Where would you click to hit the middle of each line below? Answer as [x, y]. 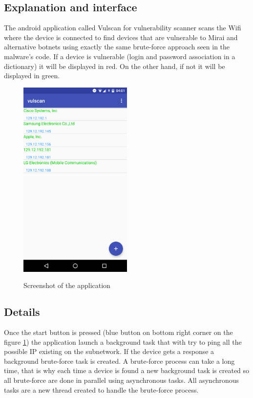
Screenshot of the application [67, 285]
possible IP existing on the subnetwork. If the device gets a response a [109, 351]
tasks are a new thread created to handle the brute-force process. [101, 389]
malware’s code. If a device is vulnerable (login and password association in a [120, 56]
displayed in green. [32, 76]
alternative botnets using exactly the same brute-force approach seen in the [117, 47]
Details [22, 312]
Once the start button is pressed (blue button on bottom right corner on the [118, 332]
